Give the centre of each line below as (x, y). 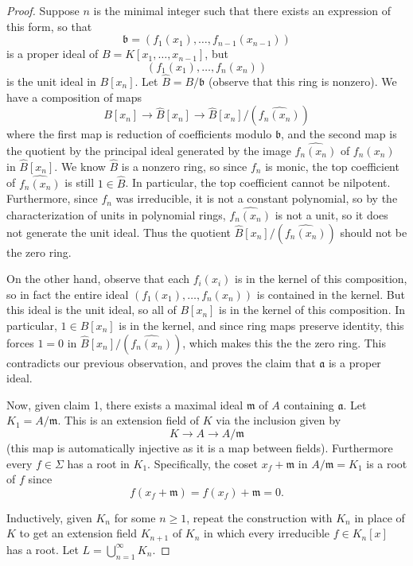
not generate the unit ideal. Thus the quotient (119, 232)
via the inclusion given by (279, 420)
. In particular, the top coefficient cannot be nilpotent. (258, 182)
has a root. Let (43, 549)
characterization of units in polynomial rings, (116, 215)
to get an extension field (78, 533)
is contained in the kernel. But (331, 294)
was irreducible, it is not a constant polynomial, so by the (257, 198)
